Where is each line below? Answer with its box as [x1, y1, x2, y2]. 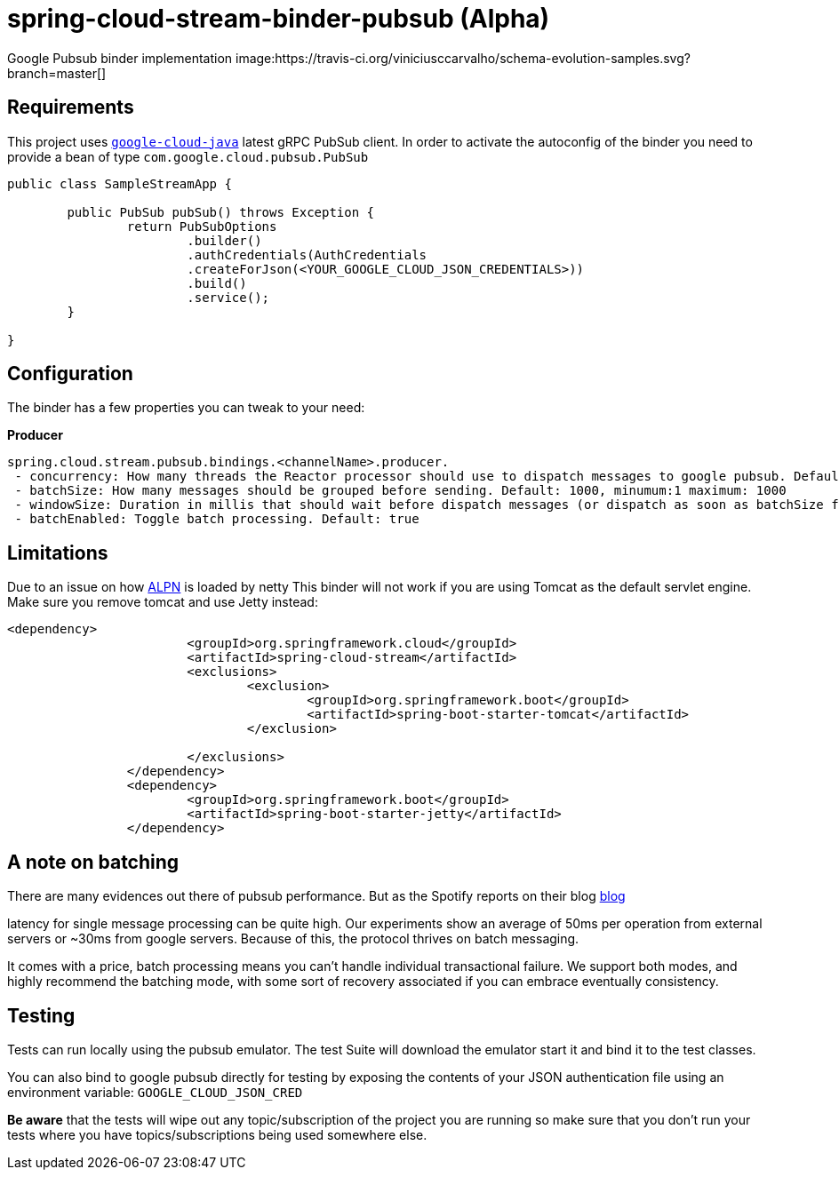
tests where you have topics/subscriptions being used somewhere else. [7, 1126, 427, 1142]
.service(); [187, 290, 270, 305]
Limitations [7, 541, 108, 564]
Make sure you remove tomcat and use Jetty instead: [7, 594, 318, 610]
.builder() [187, 233, 262, 248]
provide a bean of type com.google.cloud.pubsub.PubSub [7, 148, 369, 164]
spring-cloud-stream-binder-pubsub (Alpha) [7, 4, 550, 34]
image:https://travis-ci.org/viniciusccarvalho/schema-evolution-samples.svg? [236, 50, 691, 66]
